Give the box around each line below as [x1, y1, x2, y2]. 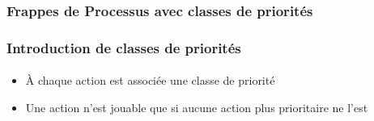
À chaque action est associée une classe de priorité [25, 72, 275, 89]
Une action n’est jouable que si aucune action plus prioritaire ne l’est [25, 98, 368, 115]
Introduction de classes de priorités [6, 37, 241, 57]
